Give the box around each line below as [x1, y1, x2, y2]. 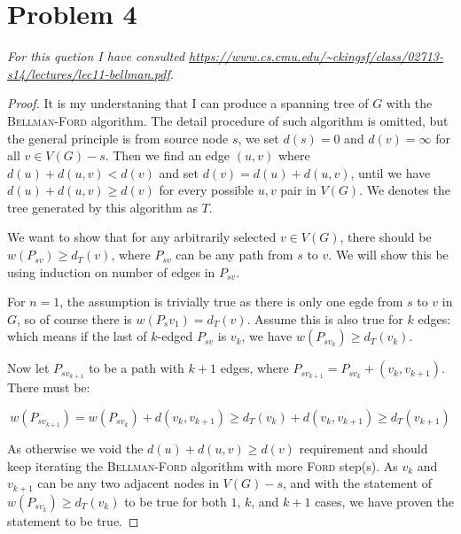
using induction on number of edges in [7, 262, 215, 281]
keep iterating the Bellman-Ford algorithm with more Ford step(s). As [7, 456, 398, 475]
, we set [238, 128, 279, 147]
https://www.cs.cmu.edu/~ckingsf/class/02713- [189, 47, 443, 66]
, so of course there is [17, 309, 132, 328]
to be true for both [124, 491, 227, 510]
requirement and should [299, 439, 428, 458]
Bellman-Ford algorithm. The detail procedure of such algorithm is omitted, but [7, 111, 449, 129]
